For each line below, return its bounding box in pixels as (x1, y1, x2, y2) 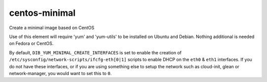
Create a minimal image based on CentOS (9, 25, 94, 31)
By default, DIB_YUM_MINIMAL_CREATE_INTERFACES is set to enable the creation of (9, 49, 182, 55)
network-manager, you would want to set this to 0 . (9, 70, 112, 76)
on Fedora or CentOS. (9, 41, 54, 46)
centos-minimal (9, 7, 76, 18)
